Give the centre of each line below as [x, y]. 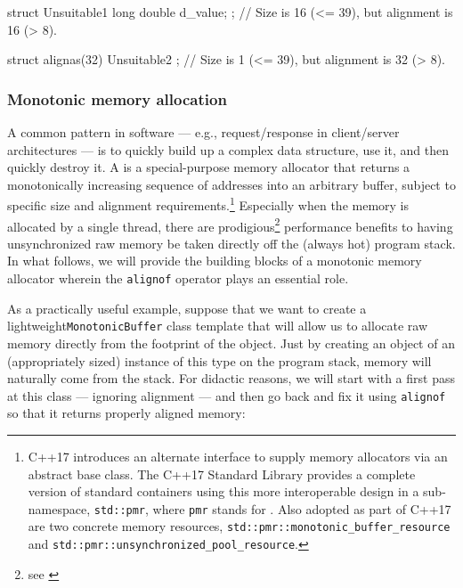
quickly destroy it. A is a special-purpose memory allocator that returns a [209, 167]
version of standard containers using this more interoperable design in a [223, 491]
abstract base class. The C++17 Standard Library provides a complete [222, 474]
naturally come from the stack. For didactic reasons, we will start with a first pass [231, 378]
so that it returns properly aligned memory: [126, 413]
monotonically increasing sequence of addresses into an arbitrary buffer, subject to [231, 184]
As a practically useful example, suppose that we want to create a [187, 308]
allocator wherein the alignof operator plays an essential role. [178, 278]
